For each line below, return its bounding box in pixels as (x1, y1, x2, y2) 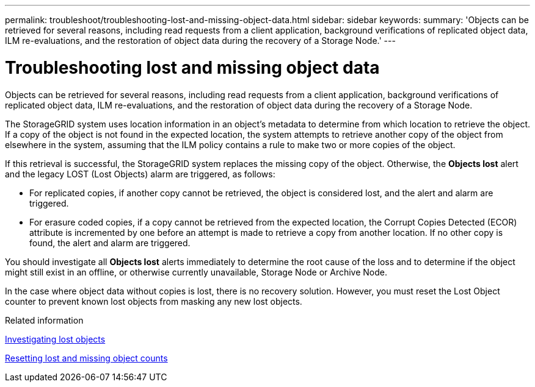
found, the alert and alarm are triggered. (29, 237, 191, 248)
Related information (5, 314, 84, 325)
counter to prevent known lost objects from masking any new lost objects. (5, 296, 302, 307)
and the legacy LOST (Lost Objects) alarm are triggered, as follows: (5, 168, 275, 179)
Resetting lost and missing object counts (5, 352, 168, 363)
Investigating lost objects (5, 333, 106, 344)
